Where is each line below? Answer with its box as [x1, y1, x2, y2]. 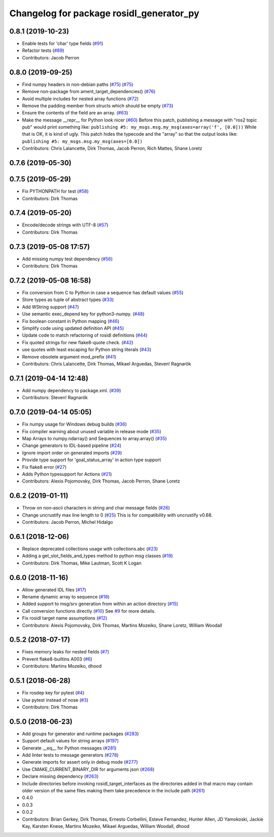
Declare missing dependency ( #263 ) [22, 773, 99, 780]
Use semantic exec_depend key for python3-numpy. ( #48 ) [22, 311, 145, 317]
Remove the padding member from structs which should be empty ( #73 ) [22, 102, 174, 109]
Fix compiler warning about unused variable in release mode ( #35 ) [22, 428, 161, 434]
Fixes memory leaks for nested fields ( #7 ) [22, 649, 109, 655]
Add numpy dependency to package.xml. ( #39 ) [22, 387, 121, 394]
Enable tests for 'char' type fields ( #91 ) [22, 41, 104, 47]
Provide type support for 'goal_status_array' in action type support [22, 457, 161, 463]
